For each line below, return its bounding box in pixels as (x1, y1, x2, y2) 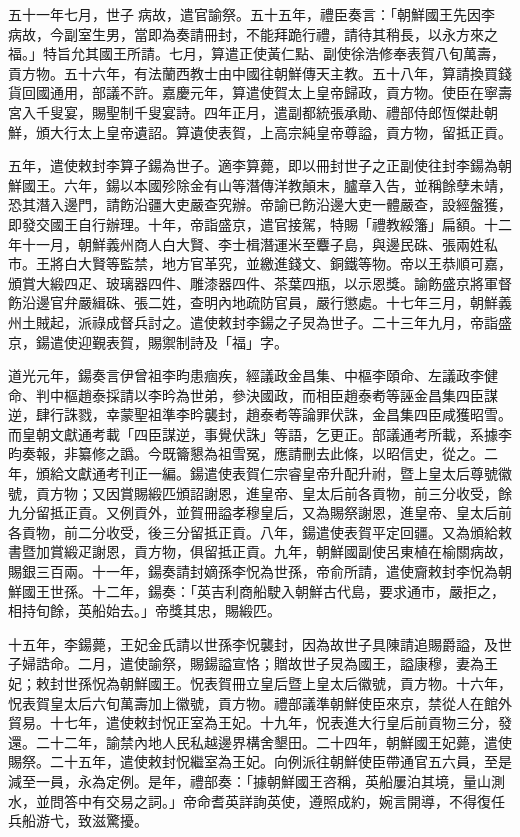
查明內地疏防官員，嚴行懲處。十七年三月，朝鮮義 (189, 292, 512, 313)
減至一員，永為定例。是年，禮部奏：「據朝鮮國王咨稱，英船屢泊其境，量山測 (8, 770, 505, 791)
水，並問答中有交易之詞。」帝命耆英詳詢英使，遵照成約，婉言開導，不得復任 (8, 790, 505, 811)
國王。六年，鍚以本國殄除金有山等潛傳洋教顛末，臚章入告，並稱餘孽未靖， (21, 174, 512, 195)
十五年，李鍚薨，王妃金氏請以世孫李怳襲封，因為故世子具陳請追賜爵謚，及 (8, 633, 498, 654)
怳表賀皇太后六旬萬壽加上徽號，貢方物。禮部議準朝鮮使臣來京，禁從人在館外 (8, 692, 512, 713)
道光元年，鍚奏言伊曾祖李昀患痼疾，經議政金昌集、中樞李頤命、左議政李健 (8, 365, 498, 386)
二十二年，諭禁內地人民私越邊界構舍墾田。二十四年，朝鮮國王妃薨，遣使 (35, 731, 512, 752)
